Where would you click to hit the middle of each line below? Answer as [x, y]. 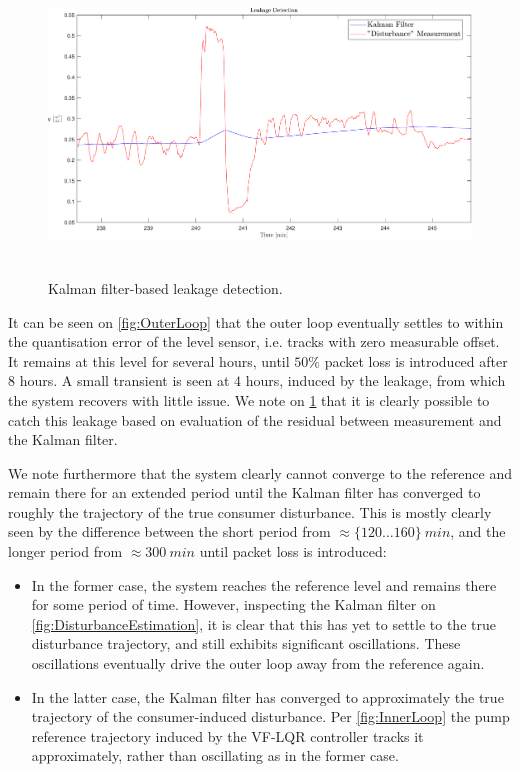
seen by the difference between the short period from [169, 531]
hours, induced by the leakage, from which [375, 380]
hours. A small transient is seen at [124, 380]
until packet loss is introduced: [293, 551]
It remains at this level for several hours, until [149, 360]
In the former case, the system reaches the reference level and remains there [264, 584]
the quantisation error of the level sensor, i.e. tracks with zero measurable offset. [254, 341]
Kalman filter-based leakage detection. [165, 287]
